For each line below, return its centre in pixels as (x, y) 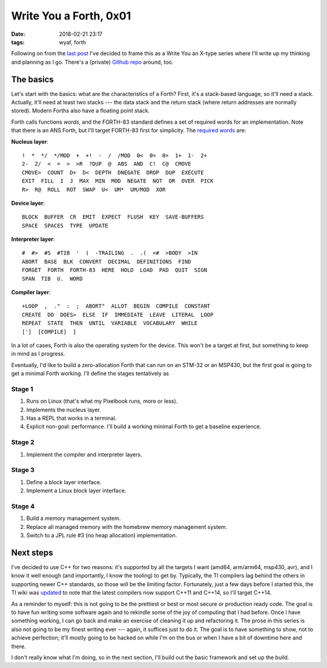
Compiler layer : (31, 292)
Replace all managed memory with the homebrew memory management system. (127, 527)
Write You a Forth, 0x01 (71, 16)
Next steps (32, 552)
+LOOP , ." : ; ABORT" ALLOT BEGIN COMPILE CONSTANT (116, 306)
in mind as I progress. (38, 354)
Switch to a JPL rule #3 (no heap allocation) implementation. (102, 535)
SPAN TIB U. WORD (52, 278)
